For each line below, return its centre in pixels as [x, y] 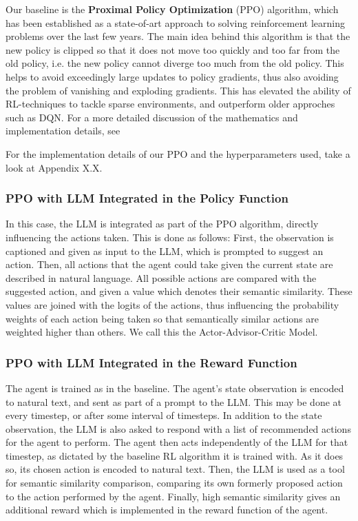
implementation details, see [63, 131]
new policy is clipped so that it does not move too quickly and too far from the [173, 49]
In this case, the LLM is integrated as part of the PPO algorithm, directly [162, 224]
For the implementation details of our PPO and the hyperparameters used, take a [178, 153]
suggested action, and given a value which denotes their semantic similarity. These [179, 291]
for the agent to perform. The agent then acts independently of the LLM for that [177, 442]
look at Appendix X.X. [54, 167]
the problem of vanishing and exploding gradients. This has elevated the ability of [178, 90]
